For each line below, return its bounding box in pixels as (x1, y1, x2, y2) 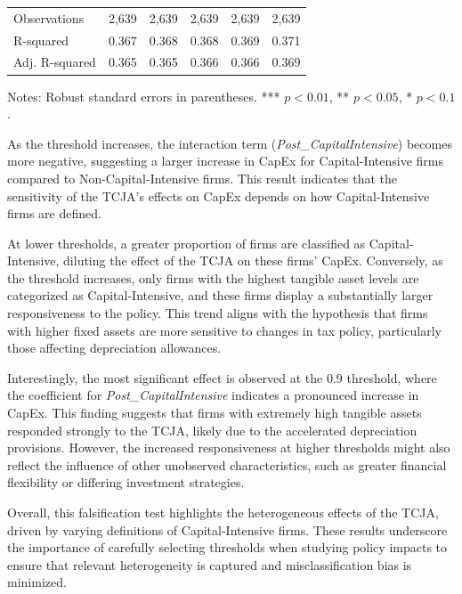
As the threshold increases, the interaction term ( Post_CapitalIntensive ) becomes (7, 134, 452, 152)
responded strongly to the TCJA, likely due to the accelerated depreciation (7, 420, 417, 439)
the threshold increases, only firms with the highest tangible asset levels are (7, 268, 419, 287)
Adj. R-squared (13, 53, 96, 71)
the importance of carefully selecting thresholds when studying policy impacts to (7, 538, 448, 557)
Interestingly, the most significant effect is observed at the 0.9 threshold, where (7, 368, 437, 387)
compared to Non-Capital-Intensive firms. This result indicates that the (7, 168, 397, 187)
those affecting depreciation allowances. (7, 338, 222, 357)
